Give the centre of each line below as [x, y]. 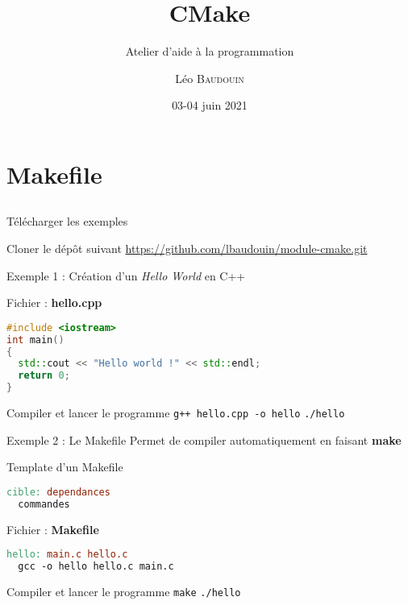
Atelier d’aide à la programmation [210, 51]
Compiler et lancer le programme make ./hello [124, 592]
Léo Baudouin [210, 78]
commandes [44, 504]
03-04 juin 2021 [210, 105]
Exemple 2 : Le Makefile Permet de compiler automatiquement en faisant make [204, 439]
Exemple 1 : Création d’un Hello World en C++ [126, 275]
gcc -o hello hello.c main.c [96, 567]
